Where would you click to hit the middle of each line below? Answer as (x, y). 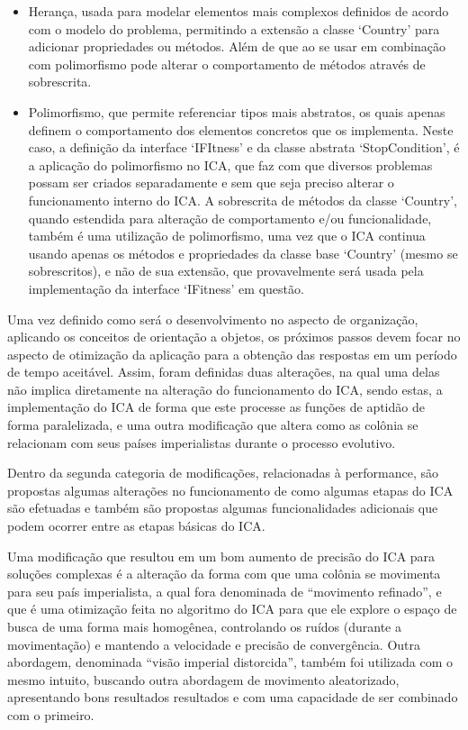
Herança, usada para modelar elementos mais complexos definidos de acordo (238, 11)
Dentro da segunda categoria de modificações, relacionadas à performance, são (223, 473)
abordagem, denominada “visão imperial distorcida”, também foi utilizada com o (230, 662)
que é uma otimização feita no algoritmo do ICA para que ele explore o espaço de (232, 609)
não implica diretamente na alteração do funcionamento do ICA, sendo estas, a (225, 389)
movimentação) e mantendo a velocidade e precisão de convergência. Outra (214, 644)
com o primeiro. (51, 714)
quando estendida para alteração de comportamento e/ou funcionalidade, (230, 218)
